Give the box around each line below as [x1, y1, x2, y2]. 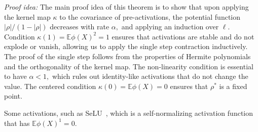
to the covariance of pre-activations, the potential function [59, 11, 240, 22]
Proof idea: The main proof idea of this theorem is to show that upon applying [4, 2, 249, 12]
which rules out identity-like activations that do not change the [52, 71, 248, 81]
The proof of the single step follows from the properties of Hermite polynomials [4, 51, 251, 61]
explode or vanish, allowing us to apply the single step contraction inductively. [4, 41, 248, 52]
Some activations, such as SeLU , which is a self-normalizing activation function [4, 107, 253, 118]
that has [4, 117, 30, 128]
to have [4, 71, 27, 81]
